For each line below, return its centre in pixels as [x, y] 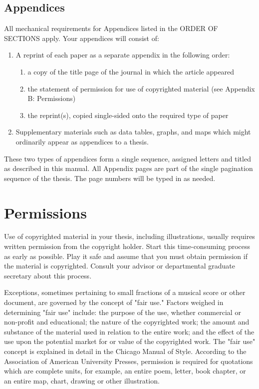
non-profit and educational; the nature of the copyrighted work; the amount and [127, 322]
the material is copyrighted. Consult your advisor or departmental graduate [120, 266]
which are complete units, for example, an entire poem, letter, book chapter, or [125, 371]
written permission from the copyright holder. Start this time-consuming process [127, 246]
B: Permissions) [52, 98]
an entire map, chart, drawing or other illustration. [82, 380]
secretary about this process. [48, 275]
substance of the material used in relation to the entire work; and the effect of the [129, 331]
